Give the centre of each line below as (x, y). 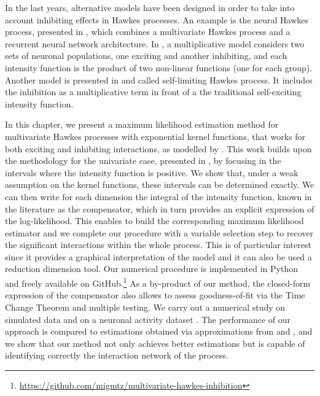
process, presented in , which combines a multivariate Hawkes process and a (148, 32)
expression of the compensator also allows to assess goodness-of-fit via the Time (155, 295)
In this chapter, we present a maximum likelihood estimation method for (142, 124)
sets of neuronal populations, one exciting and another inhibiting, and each (146, 56)
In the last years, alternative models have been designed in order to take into (150, 7)
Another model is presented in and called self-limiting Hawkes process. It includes (159, 80)
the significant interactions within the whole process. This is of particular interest (158, 245)
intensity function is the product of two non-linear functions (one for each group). (159, 67)
